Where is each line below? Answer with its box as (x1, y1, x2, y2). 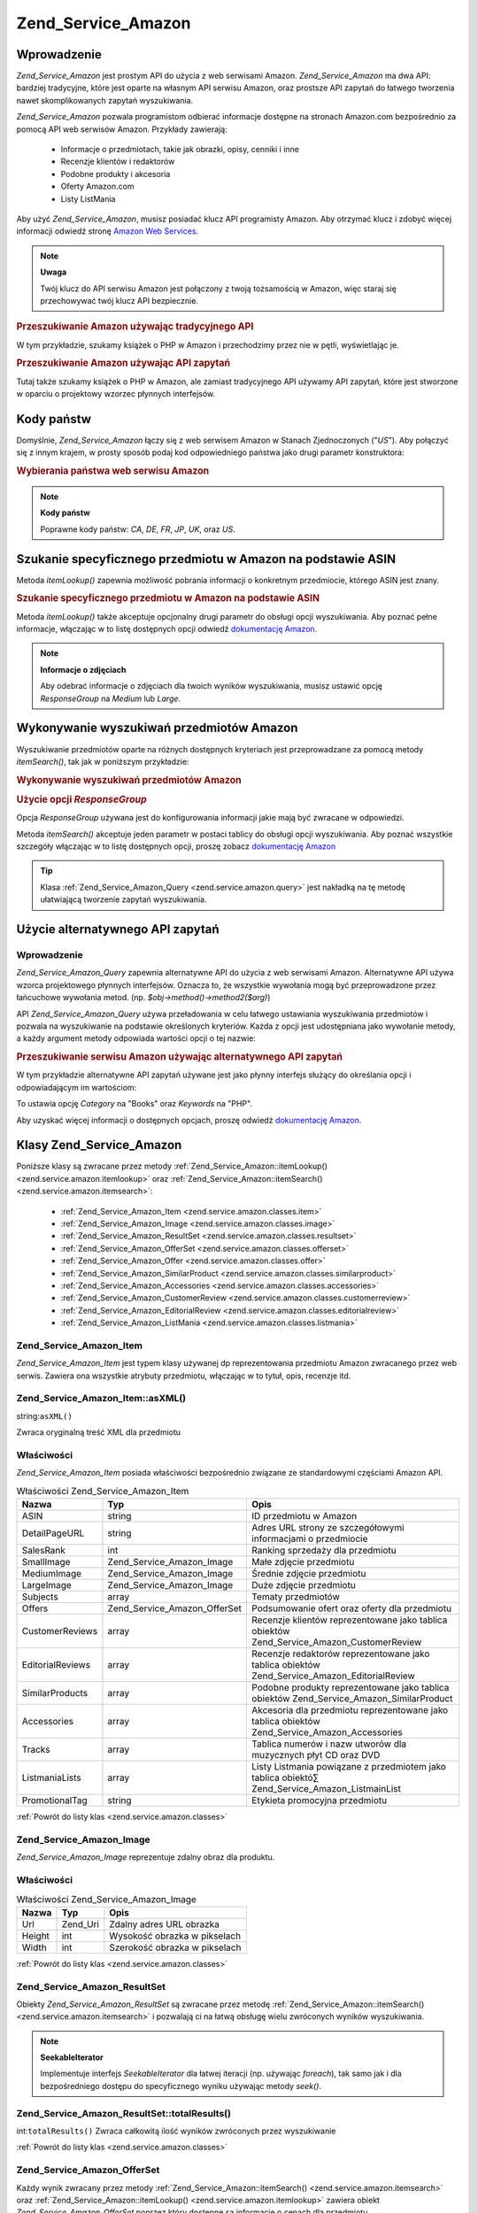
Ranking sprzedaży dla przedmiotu (251, 1545, 397, 1557)
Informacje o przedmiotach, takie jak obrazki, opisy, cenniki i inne (60, 144, 300, 155)
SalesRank (21, 1545, 66, 1557)
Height (21, 1930, 50, 1942)
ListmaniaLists (21, 1771, 81, 1784)
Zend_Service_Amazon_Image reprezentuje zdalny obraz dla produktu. (16, 1852, 275, 1862)
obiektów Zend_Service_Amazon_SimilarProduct (251, 1693, 453, 1705)
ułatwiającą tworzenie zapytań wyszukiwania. (40, 894, 207, 905)
